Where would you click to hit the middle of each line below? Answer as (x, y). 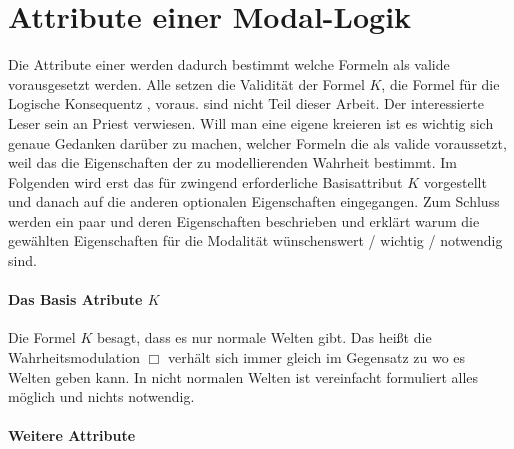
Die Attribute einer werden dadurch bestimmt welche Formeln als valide (229, 64)
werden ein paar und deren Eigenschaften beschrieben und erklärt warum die (244, 220)
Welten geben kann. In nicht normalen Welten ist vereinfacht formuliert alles (243, 376)
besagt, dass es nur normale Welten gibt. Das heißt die (264, 337)
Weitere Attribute (72, 435)
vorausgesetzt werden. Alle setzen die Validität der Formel (186, 83)
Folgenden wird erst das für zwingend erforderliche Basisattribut (205, 181)
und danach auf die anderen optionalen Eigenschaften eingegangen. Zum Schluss (254, 201)
